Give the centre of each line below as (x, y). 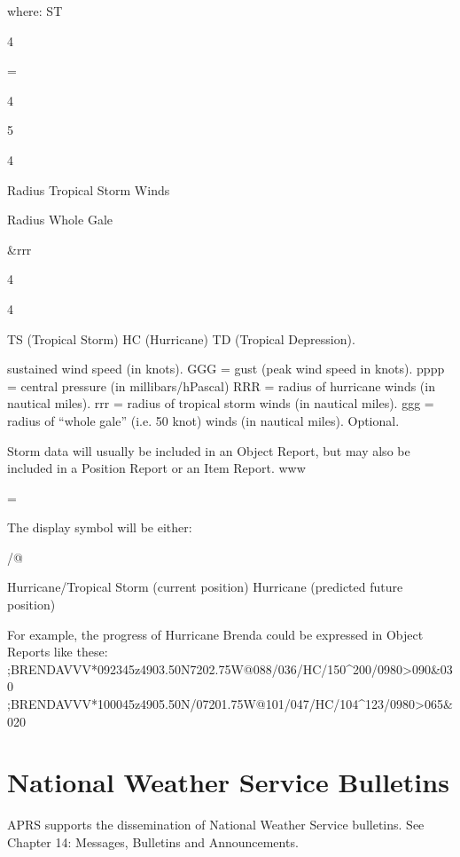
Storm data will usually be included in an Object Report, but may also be (209, 450)
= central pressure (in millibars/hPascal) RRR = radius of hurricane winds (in (221, 385)
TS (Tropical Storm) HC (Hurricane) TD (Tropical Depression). (181, 338)
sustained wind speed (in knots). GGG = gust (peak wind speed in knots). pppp (226, 369)
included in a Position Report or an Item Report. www (156, 468)
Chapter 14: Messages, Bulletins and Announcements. (153, 841)
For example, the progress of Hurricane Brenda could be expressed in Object (215, 634)
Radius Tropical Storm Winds (89, 189)
